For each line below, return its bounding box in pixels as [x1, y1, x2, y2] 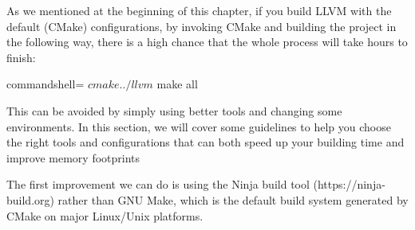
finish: [6, 49, 36, 65]
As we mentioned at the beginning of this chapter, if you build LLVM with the [6, 2, 392, 18]
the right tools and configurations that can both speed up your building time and [6, 134, 405, 150]
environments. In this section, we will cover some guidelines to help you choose [6, 118, 391, 134]
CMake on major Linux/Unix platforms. [6, 207, 204, 224]
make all [156, 76, 198, 92]
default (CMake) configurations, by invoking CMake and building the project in [6, 18, 397, 34]
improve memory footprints [6, 149, 140, 166]
